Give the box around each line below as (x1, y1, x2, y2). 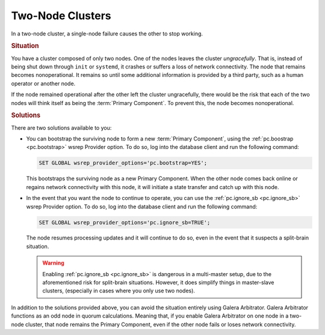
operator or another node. (11, 80, 76, 87)
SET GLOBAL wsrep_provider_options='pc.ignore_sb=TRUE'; (39, 219, 211, 226)
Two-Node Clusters (11, 9, 111, 22)
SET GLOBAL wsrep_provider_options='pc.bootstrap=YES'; (39, 160, 208, 166)
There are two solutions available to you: (11, 124, 112, 131)
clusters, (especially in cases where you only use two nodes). (42, 287, 196, 294)
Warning (42, 259, 64, 267)
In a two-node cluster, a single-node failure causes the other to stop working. (11, 30, 203, 37)
